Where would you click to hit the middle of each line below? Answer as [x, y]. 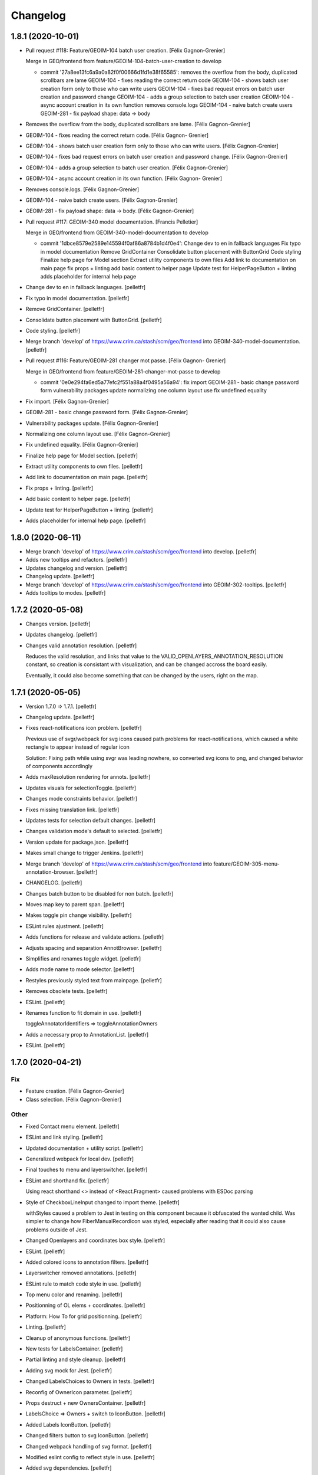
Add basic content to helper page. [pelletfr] [78, 499]
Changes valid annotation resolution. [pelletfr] [81, 645]
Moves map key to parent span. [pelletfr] [75, 904]
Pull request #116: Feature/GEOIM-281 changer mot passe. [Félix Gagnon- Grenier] [126, 360]
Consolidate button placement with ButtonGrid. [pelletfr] [94, 320]
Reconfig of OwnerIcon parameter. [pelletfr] [79, 1392]
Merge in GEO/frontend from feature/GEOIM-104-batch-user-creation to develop [124, 61]
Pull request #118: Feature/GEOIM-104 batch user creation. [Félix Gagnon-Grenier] [125, 51]
